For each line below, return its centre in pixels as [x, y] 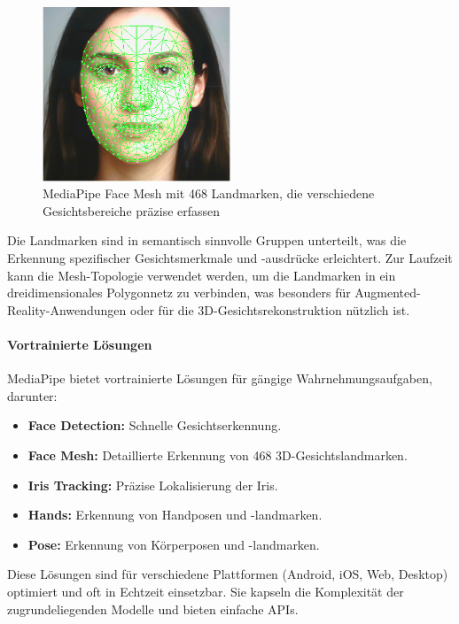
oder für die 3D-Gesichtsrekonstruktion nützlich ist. [270, 309]
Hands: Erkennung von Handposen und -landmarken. [175, 515]
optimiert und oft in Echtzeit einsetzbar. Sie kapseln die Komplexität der [206, 591]
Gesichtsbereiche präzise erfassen [132, 210]
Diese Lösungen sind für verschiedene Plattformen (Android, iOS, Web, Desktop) [228, 574]
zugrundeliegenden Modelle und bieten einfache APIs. [153, 609]
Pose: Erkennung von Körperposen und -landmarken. [174, 544]
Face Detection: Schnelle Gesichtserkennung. [155, 425]
